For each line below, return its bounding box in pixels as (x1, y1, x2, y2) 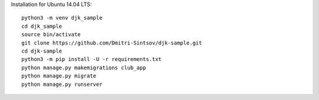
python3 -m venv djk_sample (21, 15, 103, 21)
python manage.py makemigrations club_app (21, 64, 147, 71)
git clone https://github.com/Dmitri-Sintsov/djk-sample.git (21, 39, 202, 46)
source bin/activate (21, 31, 81, 38)
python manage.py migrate (21, 73, 97, 79)
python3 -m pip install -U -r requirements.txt (21, 56, 162, 63)
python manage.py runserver (21, 80, 103, 88)
